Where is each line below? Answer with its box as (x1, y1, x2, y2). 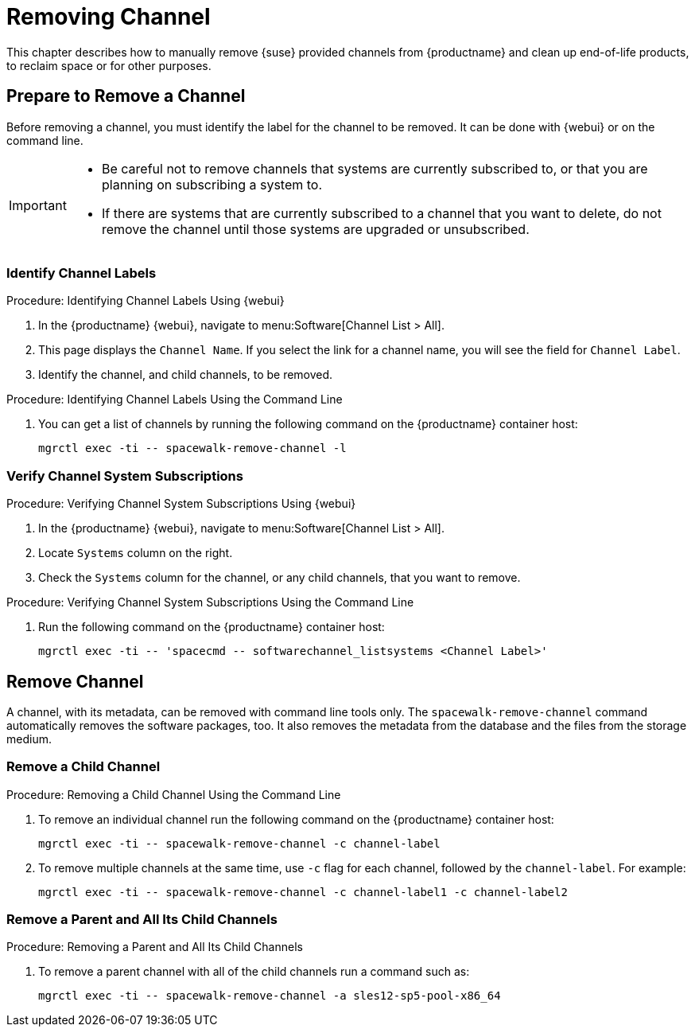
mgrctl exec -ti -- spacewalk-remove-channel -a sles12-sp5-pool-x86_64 (38, 989, 501, 1003)
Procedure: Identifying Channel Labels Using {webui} (6, 294, 285, 308)
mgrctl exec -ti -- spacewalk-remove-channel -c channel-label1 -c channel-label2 (38, 885, 568, 899)
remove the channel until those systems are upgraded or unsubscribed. (101, 220, 530, 237)
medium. (6, 731, 52, 746)
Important (9, 197, 67, 213)
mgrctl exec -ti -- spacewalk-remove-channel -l (38, 442, 347, 455)
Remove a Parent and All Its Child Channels (6, 911, 278, 928)
